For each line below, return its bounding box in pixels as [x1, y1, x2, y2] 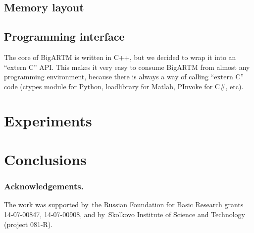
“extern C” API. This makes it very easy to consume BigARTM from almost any [4, 61, 250, 72]
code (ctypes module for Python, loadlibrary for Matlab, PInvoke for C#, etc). [4, 81, 244, 91]
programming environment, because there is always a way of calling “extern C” [4, 71, 244, 82]
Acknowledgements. [4, 180, 84, 192]
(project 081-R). [4, 219, 53, 229]
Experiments [4, 110, 92, 130]
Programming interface [4, 29, 125, 44]
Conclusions [4, 149, 87, 169]
